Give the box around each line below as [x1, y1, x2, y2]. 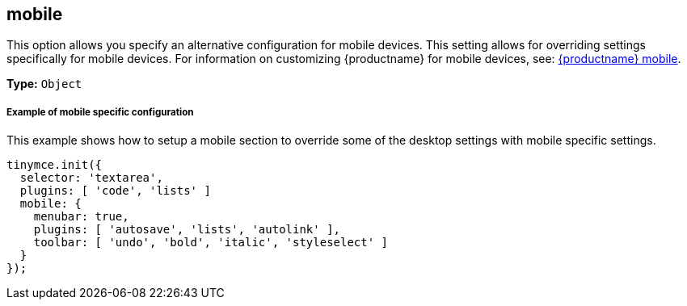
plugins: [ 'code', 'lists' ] [19, 184, 211, 198]
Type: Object [6, 77, 82, 91]
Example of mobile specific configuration [6, 106, 194, 118]
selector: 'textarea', [19, 171, 163, 185]
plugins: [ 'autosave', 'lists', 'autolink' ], [33, 223, 341, 237]
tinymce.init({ [6, 158, 103, 172]
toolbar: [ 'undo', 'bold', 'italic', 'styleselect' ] [33, 236, 389, 249]
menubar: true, [33, 210, 129, 224]
